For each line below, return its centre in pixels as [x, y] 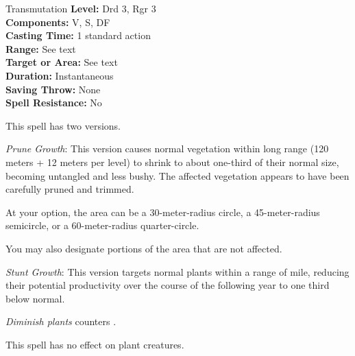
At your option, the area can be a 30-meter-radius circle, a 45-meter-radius [163, 212]
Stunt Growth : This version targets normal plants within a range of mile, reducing [177, 271]
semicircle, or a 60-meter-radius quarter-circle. [102, 225]
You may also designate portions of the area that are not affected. [144, 248]
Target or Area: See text [62, 62]
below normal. [35, 298]
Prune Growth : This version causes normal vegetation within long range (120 [167, 149]
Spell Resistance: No [54, 103]
